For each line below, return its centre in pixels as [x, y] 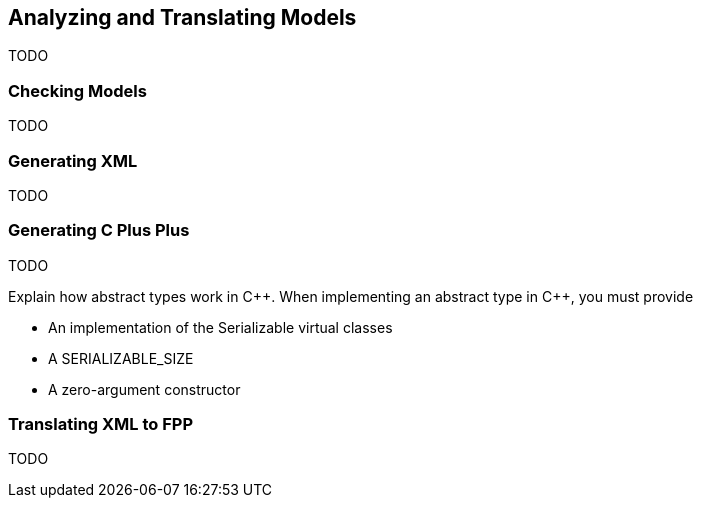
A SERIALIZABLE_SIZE [121, 358]
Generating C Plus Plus [99, 230]
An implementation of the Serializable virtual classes [220, 327]
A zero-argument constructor [144, 389]
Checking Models [77, 90]
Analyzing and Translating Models [182, 17]
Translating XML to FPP [101, 424]
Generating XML [73, 160]
